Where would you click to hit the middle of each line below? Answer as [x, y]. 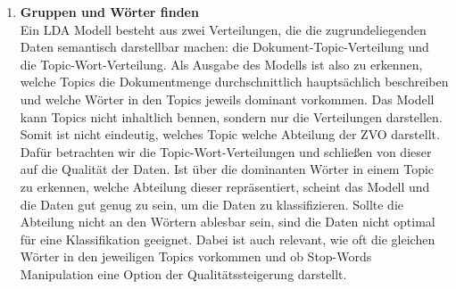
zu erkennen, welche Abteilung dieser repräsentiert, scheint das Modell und [225, 186]
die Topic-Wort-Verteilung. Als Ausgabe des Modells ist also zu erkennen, [221, 64]
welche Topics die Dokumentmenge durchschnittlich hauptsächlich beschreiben [234, 82]
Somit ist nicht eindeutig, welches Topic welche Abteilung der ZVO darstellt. [230, 134]
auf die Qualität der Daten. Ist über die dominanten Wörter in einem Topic [227, 169]
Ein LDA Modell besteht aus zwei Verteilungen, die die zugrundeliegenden [223, 29]
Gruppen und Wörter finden [109, 12]
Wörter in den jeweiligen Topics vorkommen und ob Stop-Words [196, 256]
